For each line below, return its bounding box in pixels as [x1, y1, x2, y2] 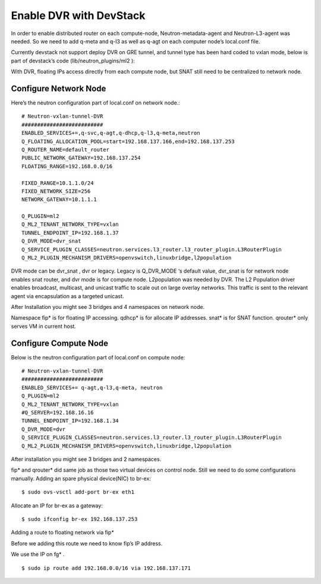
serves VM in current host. [11, 323, 77, 330]
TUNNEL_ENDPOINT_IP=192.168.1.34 [21, 418, 119, 424]
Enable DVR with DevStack [11, 9, 146, 22]
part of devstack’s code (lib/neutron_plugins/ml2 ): [11, 57, 135, 64]
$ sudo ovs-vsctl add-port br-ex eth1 [21, 489, 135, 495]
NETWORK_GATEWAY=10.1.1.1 [21, 196, 97, 203]
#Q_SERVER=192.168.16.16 [21, 409, 94, 416]
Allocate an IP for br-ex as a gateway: [11, 502, 103, 509]
